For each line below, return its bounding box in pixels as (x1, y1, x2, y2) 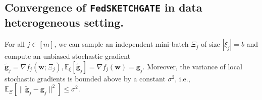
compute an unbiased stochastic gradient (5, 51, 131, 61)
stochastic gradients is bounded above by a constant (5, 73, 166, 83)
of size (201, 39, 220, 49)
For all (5, 39, 25, 49)
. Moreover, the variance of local (142, 61, 242, 71)
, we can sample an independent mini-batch (54, 39, 189, 49)
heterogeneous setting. (5, 15, 124, 30)
